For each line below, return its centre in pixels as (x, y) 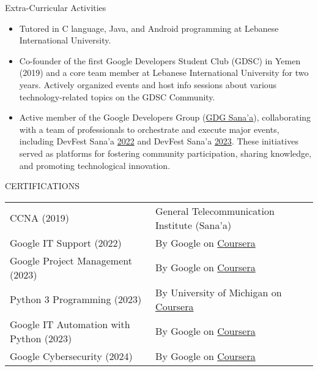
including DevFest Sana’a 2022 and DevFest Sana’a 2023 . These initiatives (159, 141)
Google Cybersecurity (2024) (71, 356)
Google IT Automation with (70, 324)
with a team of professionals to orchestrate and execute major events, (149, 129)
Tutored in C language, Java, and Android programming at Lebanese (149, 28)
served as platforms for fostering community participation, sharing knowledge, (165, 153)
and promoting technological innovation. (95, 165)
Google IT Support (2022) (66, 242)
